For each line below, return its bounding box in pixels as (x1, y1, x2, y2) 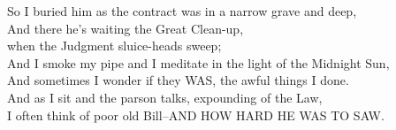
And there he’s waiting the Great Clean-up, (7, 19, 244, 37)
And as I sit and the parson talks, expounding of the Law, (7, 88, 323, 106)
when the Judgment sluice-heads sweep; (7, 36, 222, 55)
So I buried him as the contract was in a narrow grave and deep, (7, 2, 357, 19)
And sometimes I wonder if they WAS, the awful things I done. (7, 71, 349, 89)
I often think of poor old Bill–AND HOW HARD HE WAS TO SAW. (7, 105, 385, 124)
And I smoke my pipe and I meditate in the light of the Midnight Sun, (7, 53, 390, 72)
